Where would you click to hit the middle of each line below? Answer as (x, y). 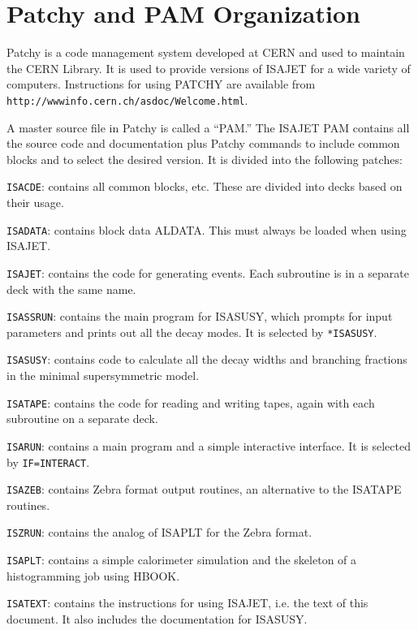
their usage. (35, 202)
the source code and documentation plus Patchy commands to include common (203, 143)
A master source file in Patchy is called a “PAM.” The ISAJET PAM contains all (208, 127)
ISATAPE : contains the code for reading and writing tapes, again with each (191, 402)
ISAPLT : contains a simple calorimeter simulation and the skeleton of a (182, 560)
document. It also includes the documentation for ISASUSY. (157, 619)
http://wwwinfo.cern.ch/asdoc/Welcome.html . (127, 99)
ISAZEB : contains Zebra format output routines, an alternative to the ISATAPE (204, 489)
